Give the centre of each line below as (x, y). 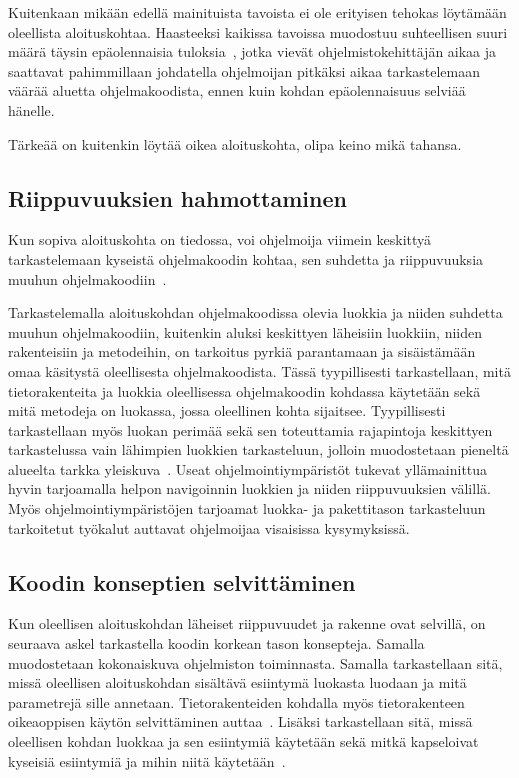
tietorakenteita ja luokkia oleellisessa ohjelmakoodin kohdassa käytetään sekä (244, 390)
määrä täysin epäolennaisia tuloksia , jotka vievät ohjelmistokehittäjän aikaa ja (252, 51)
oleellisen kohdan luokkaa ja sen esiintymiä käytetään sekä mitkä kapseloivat (243, 741)
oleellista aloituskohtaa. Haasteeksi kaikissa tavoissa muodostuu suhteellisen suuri (258, 31)
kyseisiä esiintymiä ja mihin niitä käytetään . (147, 760)
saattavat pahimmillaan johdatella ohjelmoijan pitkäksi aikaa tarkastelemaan (244, 70)
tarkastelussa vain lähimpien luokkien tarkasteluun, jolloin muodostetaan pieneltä (258, 449)
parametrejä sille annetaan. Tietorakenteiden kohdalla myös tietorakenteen (236, 701)
